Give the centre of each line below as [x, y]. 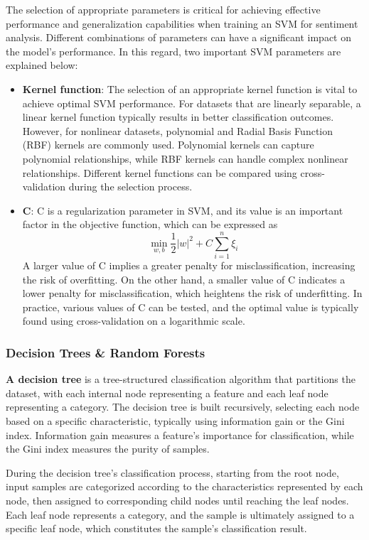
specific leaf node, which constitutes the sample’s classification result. [156, 528]
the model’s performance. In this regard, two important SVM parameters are [173, 51]
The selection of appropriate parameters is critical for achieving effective [163, 9]
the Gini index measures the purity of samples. [108, 449]
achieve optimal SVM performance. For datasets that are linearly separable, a [192, 103]
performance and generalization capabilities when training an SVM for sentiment [182, 23]
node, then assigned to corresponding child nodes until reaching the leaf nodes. [177, 500]
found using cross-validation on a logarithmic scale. [134, 321]
